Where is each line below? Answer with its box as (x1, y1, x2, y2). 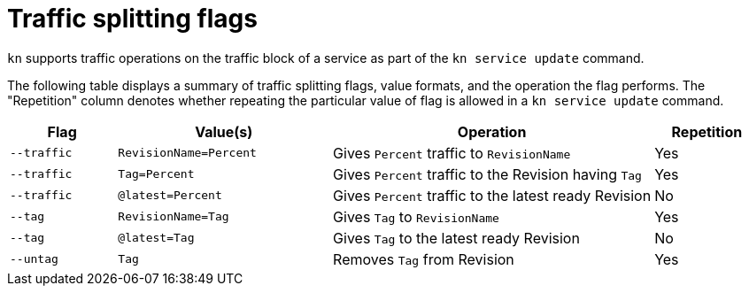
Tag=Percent (118, 167, 195, 181)
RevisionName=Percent (118, 146, 257, 160)
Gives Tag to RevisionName (333, 207, 499, 226)
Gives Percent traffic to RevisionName (333, 143, 571, 162)
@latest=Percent (118, 189, 222, 203)
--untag (10, 252, 58, 266)
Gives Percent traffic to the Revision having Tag (333, 165, 642, 183)
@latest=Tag (118, 231, 195, 245)
